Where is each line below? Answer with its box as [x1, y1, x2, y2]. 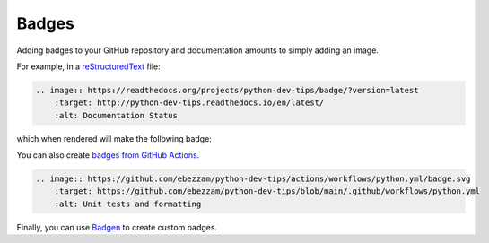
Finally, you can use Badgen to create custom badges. [16, 221, 218, 232]
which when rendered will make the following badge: [16, 133, 213, 143]
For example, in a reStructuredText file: [16, 61, 161, 72]
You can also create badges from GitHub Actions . [16, 150, 200, 161]
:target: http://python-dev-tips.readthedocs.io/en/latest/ [54, 98, 325, 108]
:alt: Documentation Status [54, 110, 179, 120]
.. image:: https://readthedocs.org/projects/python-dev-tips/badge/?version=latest [35, 85, 419, 95]
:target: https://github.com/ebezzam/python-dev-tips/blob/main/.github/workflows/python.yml [54, 187, 480, 196]
